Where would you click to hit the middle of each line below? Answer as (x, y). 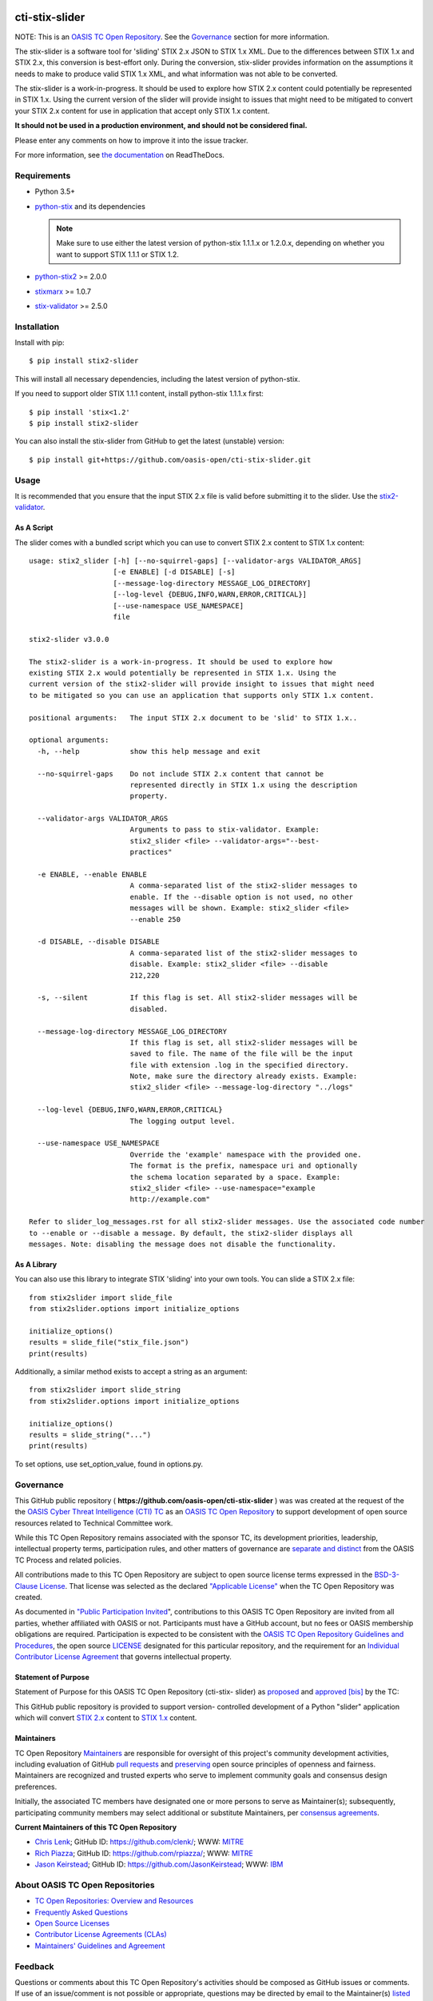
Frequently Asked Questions (81, 1912)
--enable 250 (155, 919)
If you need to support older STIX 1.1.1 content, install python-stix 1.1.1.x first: (139, 394)
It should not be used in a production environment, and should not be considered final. (161, 126)
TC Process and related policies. (68, 1560)
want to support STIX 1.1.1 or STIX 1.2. (118, 254)
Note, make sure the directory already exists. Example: (244, 1076)
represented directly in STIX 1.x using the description (244, 785)
